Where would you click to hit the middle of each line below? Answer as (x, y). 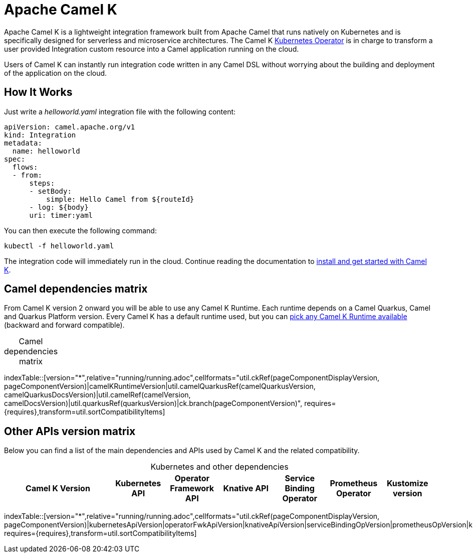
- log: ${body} (59, 207)
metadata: (23, 143)
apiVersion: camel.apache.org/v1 (70, 127)
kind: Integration (40, 135)
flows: (25, 167)
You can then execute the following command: (80, 230)
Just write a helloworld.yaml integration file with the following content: (120, 111)
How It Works (38, 92)
